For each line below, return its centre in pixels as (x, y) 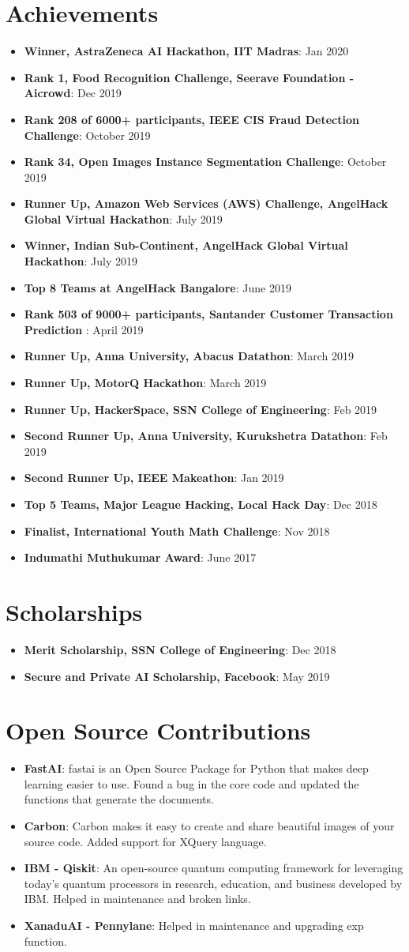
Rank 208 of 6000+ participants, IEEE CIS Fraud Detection (191, 119)
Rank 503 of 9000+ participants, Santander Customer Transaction (208, 314)
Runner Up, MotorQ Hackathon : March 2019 (145, 383)
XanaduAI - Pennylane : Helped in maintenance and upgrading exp (194, 925)
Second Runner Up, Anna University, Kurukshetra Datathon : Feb (206, 436)
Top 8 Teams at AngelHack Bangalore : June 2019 (158, 287)
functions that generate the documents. (119, 799)
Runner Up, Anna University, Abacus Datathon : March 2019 (189, 356)
